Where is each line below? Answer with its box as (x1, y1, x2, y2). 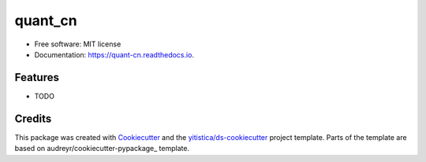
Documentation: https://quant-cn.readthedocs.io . (34, 50, 195, 59)
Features (14, 71, 59, 84)
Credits (14, 112, 52, 125)
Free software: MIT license (34, 39, 121, 49)
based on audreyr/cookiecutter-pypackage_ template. (14, 144, 189, 153)
